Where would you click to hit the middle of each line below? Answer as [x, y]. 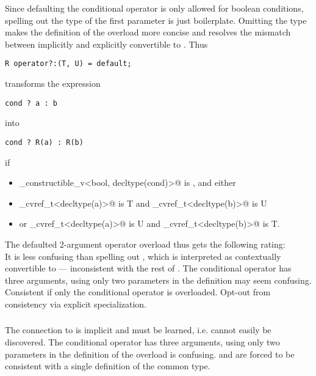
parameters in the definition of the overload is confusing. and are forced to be [150, 354]
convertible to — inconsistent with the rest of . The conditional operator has [148, 268]
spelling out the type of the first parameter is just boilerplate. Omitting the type [156, 20]
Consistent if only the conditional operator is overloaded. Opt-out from [138, 292]
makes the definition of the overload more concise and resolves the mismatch [148, 32]
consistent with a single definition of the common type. [108, 366]
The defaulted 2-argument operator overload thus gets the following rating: [145, 244]
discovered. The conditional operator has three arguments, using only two [142, 341]
